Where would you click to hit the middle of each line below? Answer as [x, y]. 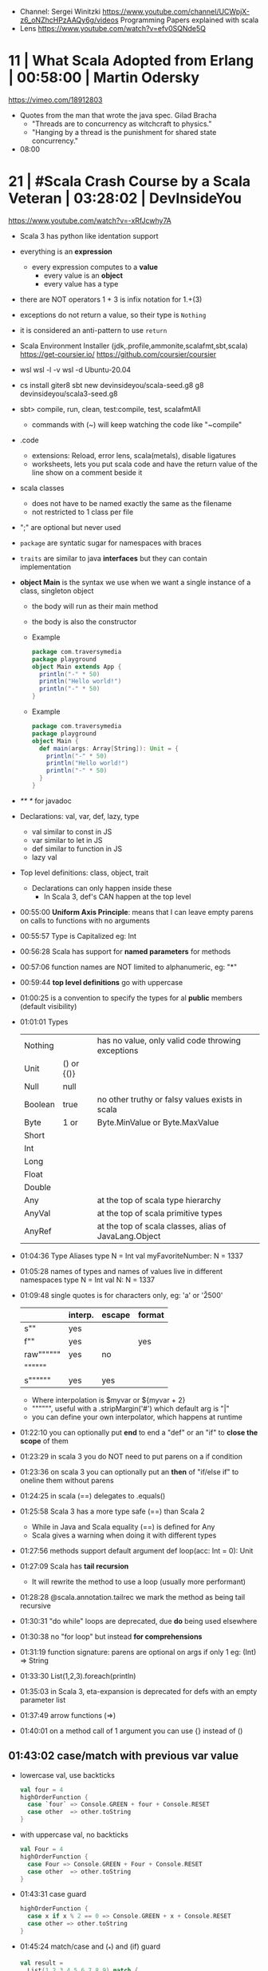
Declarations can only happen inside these [102, 888]
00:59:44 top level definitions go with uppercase [101, 982]
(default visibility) [48, 1006]
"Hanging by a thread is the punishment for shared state [124, 132]
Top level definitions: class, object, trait [84, 873]
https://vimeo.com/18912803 [55, 100]
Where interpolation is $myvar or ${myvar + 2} [108, 1399]
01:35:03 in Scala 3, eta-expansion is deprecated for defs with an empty [138, 1691]
